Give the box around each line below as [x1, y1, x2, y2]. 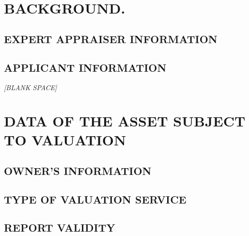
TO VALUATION [4, 130, 126, 150]
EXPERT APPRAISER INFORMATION [4, 31, 218, 46]
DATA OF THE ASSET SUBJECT [4, 111, 246, 131]
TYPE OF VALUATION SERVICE [4, 191, 187, 206]
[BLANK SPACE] [4, 82, 57, 93]
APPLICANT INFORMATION [4, 60, 167, 75]
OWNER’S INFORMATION [4, 163, 152, 178]
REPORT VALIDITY [4, 220, 115, 235]
